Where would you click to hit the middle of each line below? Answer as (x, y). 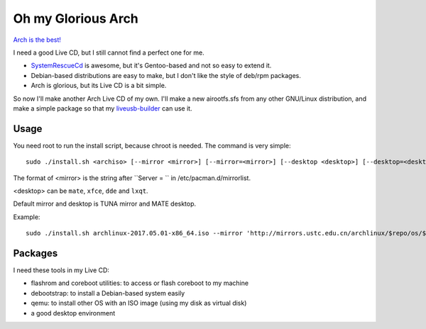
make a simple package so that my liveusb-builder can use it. (103, 108)
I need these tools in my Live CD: (61, 270)
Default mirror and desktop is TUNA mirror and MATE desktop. (105, 204)
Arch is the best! (37, 40)
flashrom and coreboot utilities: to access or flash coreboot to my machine (140, 283)
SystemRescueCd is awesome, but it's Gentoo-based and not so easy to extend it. (151, 66)
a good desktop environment (73, 313)
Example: (27, 217)
